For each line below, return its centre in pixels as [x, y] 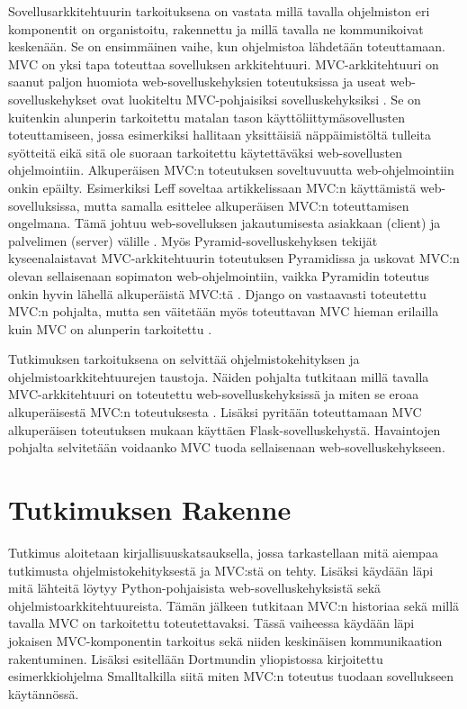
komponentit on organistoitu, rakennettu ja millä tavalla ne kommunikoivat [216, 28]
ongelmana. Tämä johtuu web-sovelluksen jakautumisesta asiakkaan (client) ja [225, 223]
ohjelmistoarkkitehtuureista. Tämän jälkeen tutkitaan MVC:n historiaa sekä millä [234, 605]
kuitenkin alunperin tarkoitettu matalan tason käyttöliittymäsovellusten [207, 117]
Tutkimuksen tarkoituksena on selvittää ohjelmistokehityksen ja [184, 359]
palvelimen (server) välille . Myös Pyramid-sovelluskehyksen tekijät [193, 240]
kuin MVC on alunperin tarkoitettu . [110, 328]
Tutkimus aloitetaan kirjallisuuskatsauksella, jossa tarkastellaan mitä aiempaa [223, 552]
